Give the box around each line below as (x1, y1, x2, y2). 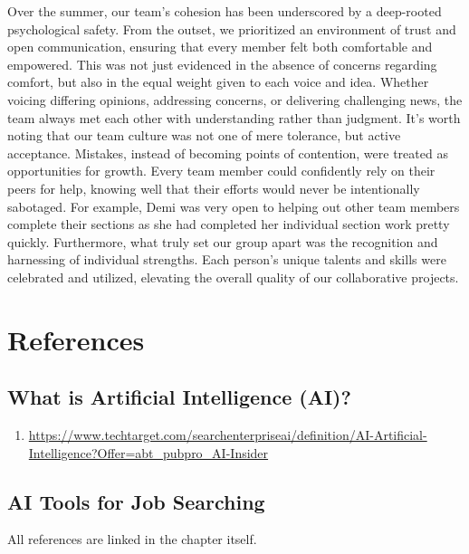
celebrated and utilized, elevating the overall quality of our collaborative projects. (7, 267, 459, 286)
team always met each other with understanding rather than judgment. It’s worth (7, 108, 461, 127)
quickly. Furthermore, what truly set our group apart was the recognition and (7, 232, 438, 251)
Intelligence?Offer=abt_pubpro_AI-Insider (28, 443, 269, 462)
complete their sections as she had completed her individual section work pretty (7, 215, 450, 234)
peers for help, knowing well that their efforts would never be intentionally (7, 178, 420, 197)
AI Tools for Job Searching (7, 487, 265, 515)
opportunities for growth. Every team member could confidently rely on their (7, 161, 435, 180)
